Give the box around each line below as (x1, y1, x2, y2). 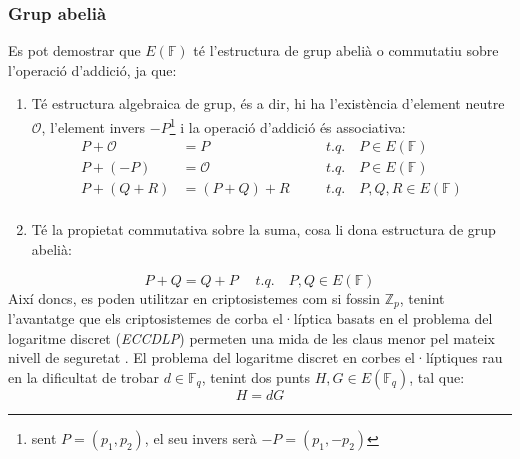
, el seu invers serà (144, 427, 257, 448)
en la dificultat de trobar (8, 366, 159, 387)
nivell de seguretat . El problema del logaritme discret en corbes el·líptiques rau (8, 347, 503, 368)
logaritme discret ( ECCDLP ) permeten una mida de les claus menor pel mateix (8, 327, 495, 348)
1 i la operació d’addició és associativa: (169, 114, 406, 137)
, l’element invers (41, 116, 146, 137)
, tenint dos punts (201, 366, 311, 387)
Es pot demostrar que (8, 40, 141, 61)
